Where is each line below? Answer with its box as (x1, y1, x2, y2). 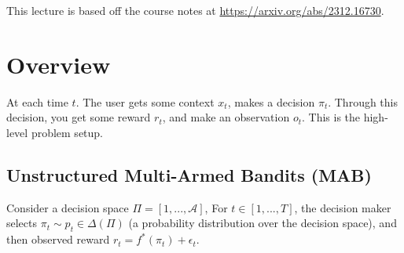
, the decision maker (294, 199, 391, 215)
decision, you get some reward (6, 109, 151, 125)
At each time (6, 93, 68, 110)
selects (6, 215, 38, 231)
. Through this (328, 93, 398, 110)
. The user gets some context (75, 93, 215, 110)
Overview (6, 48, 111, 80)
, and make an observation (162, 109, 290, 125)
